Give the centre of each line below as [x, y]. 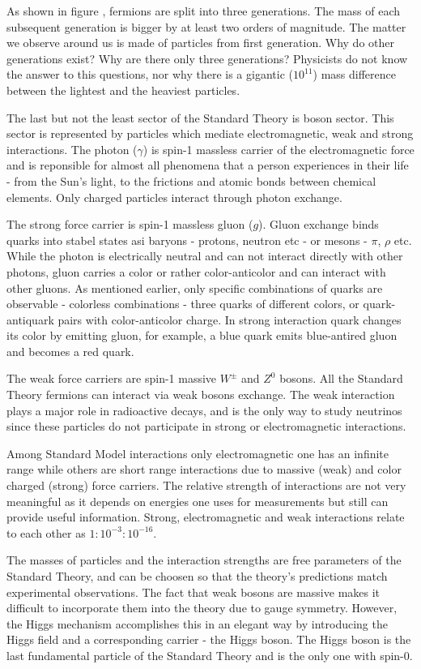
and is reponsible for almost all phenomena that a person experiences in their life [208, 165]
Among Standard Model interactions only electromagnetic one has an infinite [198, 453]
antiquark [30, 319]
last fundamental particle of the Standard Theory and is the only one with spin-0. [210, 655]
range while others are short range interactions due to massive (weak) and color [204, 469]
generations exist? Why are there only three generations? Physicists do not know [207, 58]
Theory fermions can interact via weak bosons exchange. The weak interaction [201, 395]
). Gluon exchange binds [319, 224]
